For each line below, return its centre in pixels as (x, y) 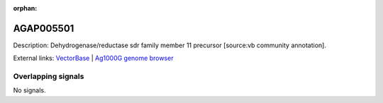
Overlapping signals (49, 76)
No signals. (29, 90)
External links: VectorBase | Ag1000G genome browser (93, 58)
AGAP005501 (44, 28)
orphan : (25, 8)
